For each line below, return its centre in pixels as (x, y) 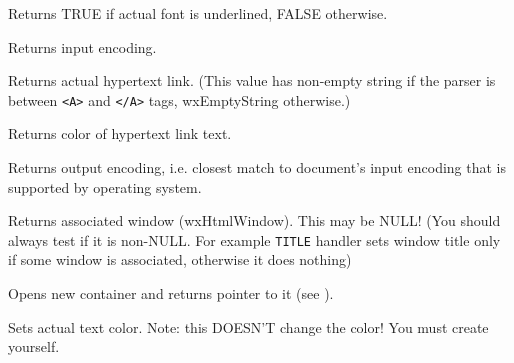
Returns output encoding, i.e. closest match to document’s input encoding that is (257, 167)
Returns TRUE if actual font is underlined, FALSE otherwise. (198, 13)
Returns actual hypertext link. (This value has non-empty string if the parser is (252, 80)
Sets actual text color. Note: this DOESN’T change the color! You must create (248, 326)
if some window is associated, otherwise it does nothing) (180, 259)
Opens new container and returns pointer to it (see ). (171, 293)
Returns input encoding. (82, 46)
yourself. (34, 346)
